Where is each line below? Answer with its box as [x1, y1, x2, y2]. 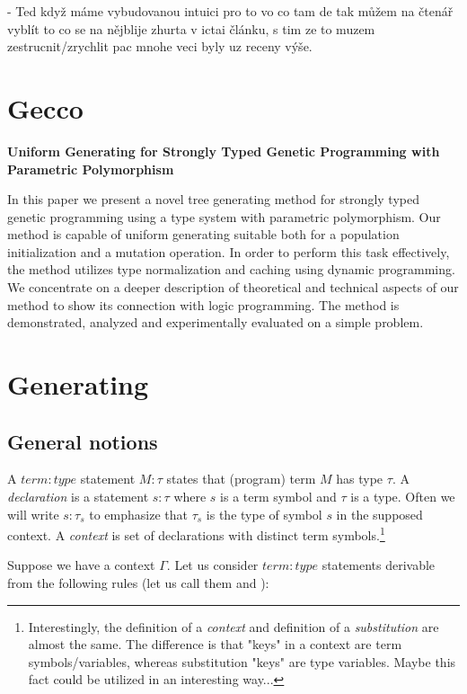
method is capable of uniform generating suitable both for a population [7, 225, 400, 244]
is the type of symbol [206, 504, 322, 523]
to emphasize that [89, 504, 188, 523]
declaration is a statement [7, 487, 149, 506]
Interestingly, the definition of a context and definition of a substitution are [28, 617, 439, 636]
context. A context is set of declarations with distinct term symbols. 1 [7, 523, 385, 544]
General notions [7, 427, 158, 455]
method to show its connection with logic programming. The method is [7, 295, 400, 314]
